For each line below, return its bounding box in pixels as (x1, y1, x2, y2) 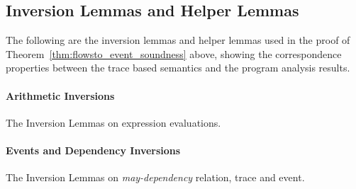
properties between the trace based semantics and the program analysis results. (6, 60, 350, 75)
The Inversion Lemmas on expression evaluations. (6, 115, 221, 130)
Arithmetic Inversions (6, 88, 115, 103)
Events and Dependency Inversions (6, 142, 181, 157)
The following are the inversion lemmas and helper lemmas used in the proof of (6, 33, 350, 47)
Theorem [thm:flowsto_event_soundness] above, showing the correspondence (6, 46, 342, 61)
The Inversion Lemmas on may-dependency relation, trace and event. (6, 170, 305, 185)
